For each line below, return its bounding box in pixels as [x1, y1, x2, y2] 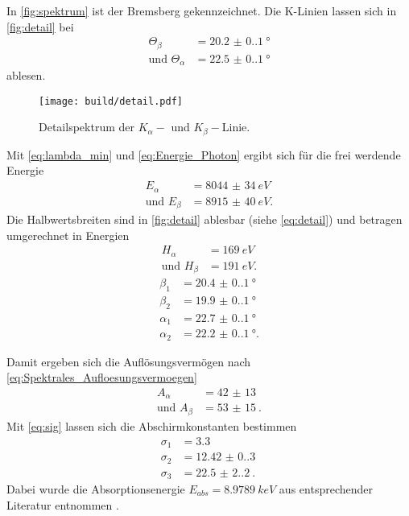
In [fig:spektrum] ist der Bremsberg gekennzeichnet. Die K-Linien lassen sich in [6, 2, 397, 19]
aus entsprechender [279, 481, 373, 497]
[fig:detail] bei [6, 18, 74, 35]
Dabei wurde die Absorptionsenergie [6, 481, 185, 497]
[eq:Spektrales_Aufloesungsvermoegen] [6, 369, 197, 386]
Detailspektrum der [39, 118, 134, 135]
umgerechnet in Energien [6, 226, 130, 243]
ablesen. [6, 67, 46, 84]
